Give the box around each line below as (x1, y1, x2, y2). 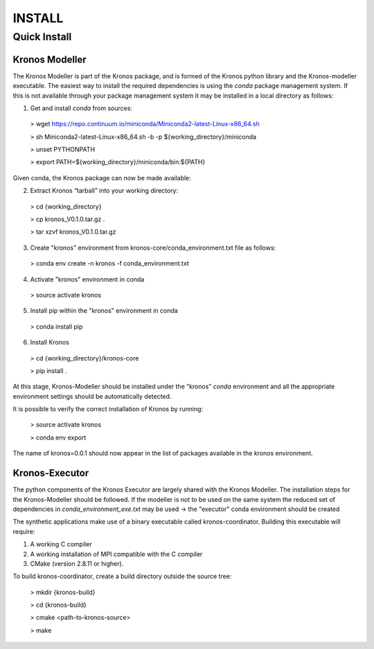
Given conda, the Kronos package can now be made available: (12, 173, 192, 182)
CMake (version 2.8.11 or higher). (30, 559, 124, 568)
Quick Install (12, 31, 72, 43)
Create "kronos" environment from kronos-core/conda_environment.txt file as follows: (30, 243, 276, 252)
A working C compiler (30, 540, 93, 548)
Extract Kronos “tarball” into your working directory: (30, 187, 179, 195)
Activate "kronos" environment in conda (30, 275, 145, 284)
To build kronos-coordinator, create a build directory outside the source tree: (12, 572, 232, 580)
